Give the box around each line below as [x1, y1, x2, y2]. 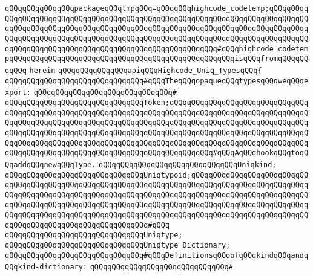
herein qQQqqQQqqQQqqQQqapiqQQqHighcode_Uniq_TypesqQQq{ [29, 66, 262, 75]
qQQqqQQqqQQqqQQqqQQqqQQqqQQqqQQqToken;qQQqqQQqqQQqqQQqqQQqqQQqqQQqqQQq [5, 98, 309, 107]
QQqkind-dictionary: [5, 263, 88, 272]
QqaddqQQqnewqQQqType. [5, 160, 96, 169]
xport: [5, 88, 31, 97]
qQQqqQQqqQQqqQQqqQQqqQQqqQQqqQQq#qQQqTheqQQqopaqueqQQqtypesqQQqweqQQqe [5, 76, 309, 85]
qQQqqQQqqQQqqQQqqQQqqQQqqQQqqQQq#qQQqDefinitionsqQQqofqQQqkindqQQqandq [5, 251, 309, 260]
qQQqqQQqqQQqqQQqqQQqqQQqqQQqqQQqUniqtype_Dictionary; [5, 241, 231, 250]
